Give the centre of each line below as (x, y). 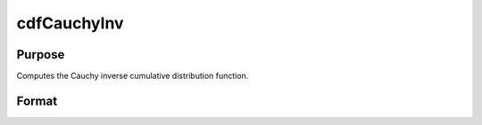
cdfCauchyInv (70, 23)
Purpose (41, 55)
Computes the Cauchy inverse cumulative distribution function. (133, 76)
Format (37, 101)
